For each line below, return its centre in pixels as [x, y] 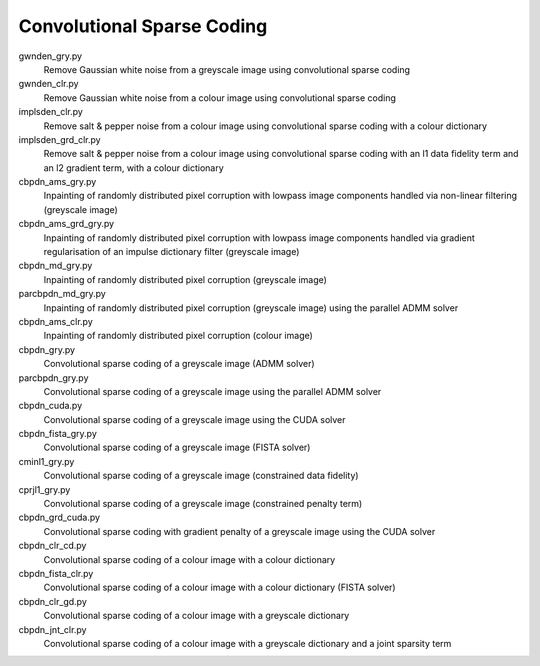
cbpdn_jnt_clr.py [52, 629]
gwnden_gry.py [50, 56]
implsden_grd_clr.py [59, 139]
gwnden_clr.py [48, 84]
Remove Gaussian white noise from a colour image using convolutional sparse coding [220, 97]
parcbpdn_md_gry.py [62, 294]
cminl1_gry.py [46, 461]
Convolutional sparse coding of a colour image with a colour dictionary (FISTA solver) [219, 587]
